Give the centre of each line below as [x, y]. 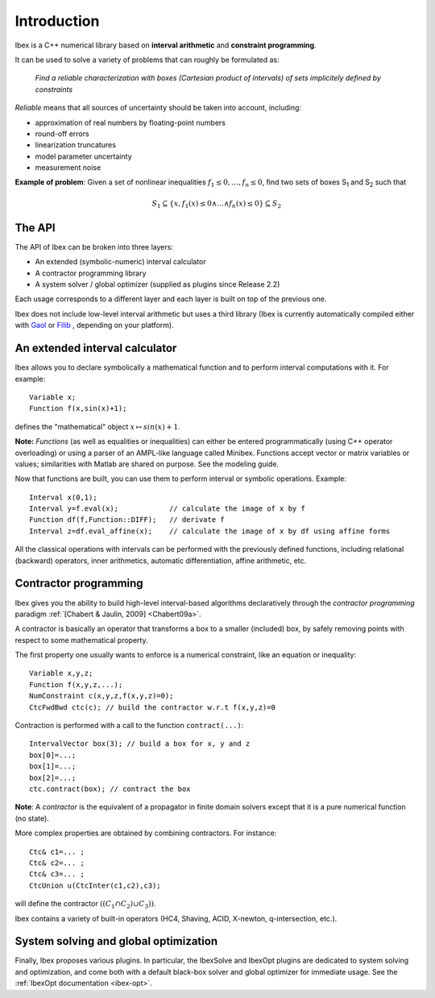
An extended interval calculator [96, 348]
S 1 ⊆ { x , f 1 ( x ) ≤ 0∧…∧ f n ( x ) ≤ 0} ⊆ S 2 [217, 204]
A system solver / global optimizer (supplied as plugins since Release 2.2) [157, 284]
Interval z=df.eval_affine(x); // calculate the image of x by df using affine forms [210, 531]
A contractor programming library [91, 273]
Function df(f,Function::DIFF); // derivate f [127, 520]
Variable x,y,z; [61, 673]
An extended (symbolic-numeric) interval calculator [120, 262]
